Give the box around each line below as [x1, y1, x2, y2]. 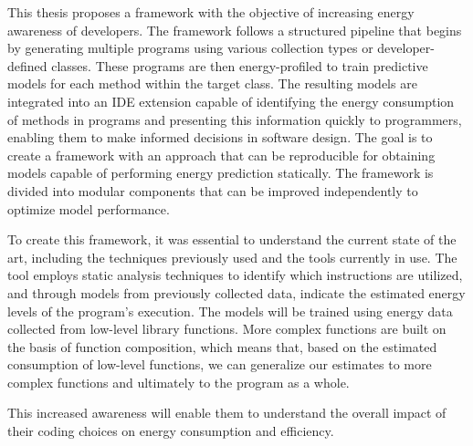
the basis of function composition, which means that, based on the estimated [7, 337, 437, 356]
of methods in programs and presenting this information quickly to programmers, [7, 109, 462, 129]
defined [7, 56, 47, 75]
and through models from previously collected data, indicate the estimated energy [7, 283, 466, 302]
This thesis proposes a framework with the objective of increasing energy [7, 3, 415, 21]
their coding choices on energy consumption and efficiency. [7, 421, 334, 441]
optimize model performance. [7, 199, 170, 218]
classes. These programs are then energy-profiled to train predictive [51, 56, 428, 75]
